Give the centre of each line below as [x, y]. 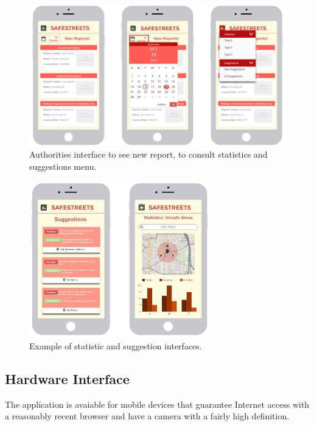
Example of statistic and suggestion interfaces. [116, 345]
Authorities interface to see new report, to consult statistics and [148, 154]
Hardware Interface [67, 378]
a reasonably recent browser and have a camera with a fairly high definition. [147, 416]
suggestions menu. [63, 166]
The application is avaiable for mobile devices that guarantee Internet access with [157, 404]
